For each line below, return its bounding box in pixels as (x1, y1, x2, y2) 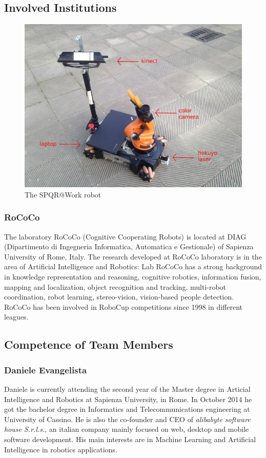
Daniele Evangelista (4, 363, 87, 376)
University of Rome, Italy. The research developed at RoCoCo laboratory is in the (4, 251, 262, 262)
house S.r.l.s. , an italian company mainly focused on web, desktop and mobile (4, 424, 249, 434)
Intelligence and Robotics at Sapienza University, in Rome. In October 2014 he (4, 393, 252, 404)
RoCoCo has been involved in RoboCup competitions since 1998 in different (4, 301, 242, 312)
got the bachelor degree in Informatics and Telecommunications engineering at (4, 404, 250, 414)
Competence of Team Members (4, 336, 173, 352)
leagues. (4, 311, 29, 322)
